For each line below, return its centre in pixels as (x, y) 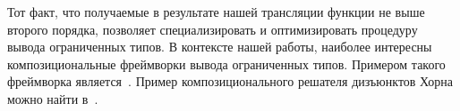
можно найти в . (53, 98)
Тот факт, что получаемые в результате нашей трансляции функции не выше (216, 12)
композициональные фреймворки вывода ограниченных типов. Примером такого (226, 63)
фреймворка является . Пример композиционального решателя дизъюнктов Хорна (230, 81)
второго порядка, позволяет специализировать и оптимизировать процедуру (213, 29)
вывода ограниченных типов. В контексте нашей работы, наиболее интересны (220, 47)
